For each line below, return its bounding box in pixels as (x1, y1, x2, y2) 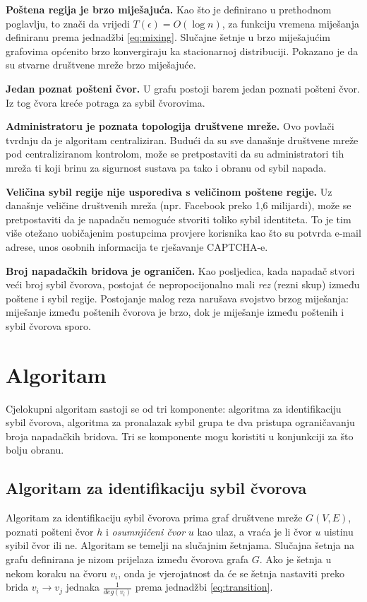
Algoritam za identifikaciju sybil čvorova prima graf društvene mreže (6, 510, 303, 525)
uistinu (324, 524, 354, 538)
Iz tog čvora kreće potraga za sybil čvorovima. (6, 95, 205, 110)
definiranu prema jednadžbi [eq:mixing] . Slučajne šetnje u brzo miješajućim (6, 30, 331, 45)
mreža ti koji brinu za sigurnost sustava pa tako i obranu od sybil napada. (6, 160, 327, 175)
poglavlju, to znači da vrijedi (6, 16, 130, 30)
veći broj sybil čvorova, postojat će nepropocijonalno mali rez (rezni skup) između (6, 277, 360, 292)
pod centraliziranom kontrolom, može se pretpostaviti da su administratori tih (6, 146, 344, 161)
